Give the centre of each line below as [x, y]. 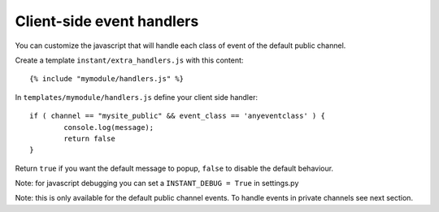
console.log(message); [109, 127]
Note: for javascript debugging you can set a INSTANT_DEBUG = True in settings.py [157, 184]
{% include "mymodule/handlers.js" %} [107, 79]
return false [89, 138]
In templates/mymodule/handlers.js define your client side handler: [136, 97]
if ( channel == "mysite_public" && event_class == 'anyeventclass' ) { [177, 116]
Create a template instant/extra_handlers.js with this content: [129, 60]
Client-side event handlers [107, 21]
